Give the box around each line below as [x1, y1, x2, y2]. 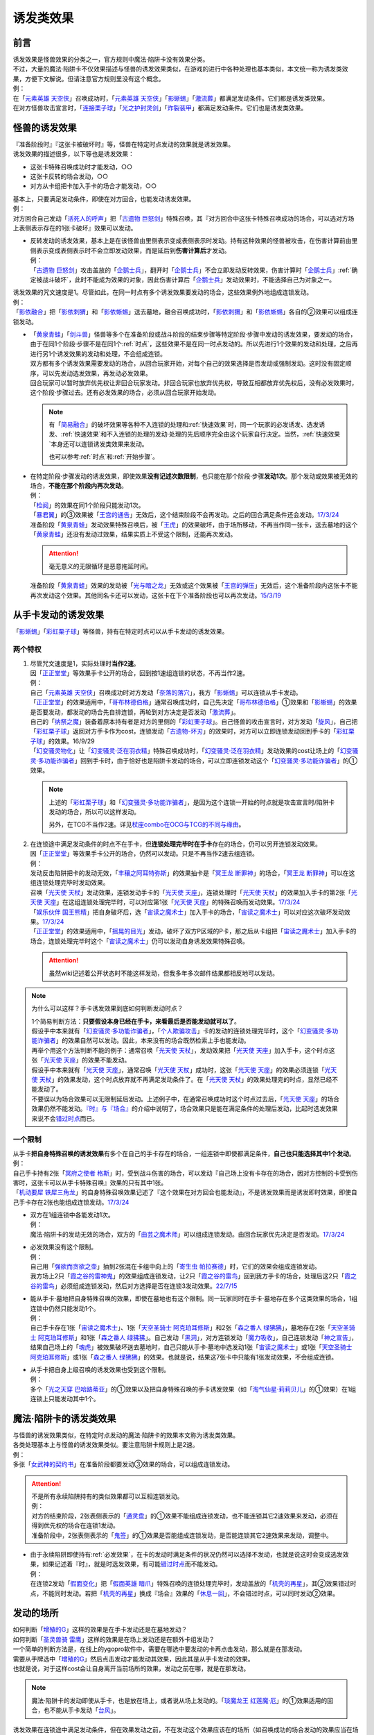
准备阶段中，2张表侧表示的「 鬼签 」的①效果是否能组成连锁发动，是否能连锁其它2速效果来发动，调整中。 [31, 1531, 332, 1539]
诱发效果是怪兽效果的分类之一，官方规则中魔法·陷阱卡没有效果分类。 [12, 56, 209, 64]
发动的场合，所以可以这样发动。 [48, 808, 140, 816]
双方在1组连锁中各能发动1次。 [30, 1211, 114, 1219]
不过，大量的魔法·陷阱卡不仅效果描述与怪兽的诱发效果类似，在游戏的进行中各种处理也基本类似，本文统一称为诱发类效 [12, 65, 349, 73]
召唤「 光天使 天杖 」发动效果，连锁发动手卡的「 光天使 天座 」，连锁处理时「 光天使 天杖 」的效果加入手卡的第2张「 [30, 888, 352, 897]
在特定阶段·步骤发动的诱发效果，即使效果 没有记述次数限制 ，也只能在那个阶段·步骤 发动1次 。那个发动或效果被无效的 [30, 472, 358, 480]
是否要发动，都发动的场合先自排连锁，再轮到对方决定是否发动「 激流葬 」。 [30, 708, 240, 716]
